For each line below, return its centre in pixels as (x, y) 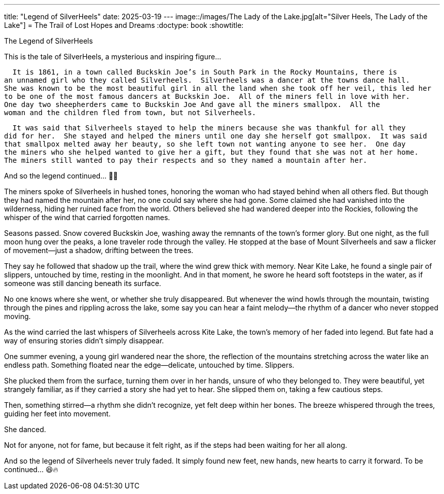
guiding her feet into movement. (58, 414)
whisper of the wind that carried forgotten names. (87, 217)
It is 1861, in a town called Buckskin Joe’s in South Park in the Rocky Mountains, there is (205, 72)
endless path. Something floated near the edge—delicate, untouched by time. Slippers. (149, 365)
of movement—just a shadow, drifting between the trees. (99, 250)
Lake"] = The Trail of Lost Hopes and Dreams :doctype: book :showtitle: (124, 25)
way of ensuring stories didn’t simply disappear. (84, 341)
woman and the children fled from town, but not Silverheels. (130, 113)
